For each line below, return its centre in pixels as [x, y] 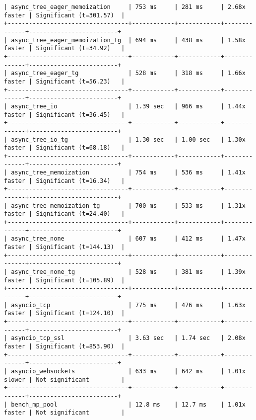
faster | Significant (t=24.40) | [64, 214]
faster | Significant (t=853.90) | [64, 346]
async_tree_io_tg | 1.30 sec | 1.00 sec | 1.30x [128, 139]
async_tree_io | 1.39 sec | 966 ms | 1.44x [128, 106]
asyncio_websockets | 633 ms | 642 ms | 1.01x [128, 371]
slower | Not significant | [64, 379]
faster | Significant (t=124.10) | [64, 313]
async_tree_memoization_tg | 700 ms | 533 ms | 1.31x [128, 206]
